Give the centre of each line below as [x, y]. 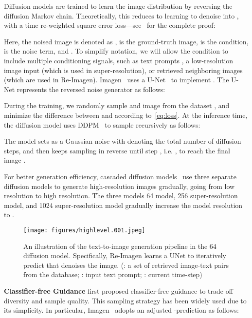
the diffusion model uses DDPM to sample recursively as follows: [102, 124]
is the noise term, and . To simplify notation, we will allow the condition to [116, 51]
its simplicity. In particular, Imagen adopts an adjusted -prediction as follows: [121, 310]
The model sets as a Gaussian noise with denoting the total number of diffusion [123, 141]
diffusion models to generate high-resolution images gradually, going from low [119, 186]
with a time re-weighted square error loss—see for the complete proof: [110, 25]
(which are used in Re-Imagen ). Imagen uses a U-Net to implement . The [117, 80]
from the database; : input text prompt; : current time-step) [113, 274]
